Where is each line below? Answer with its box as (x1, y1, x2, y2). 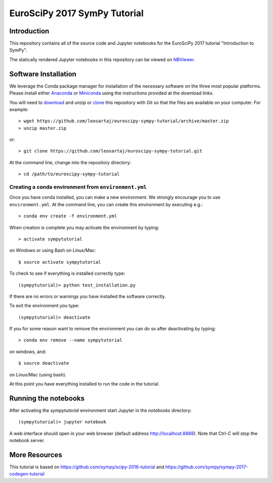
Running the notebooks (9, 394, 85, 403)
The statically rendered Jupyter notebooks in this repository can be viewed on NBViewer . (9, 56, 196, 63)
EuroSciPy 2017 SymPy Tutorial (9, 8, 144, 19)
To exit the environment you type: (9, 303, 79, 309)
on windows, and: (9, 349, 47, 355)
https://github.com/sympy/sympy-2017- (165, 464, 248, 470)
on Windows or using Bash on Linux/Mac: (9, 248, 96, 254)
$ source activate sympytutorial (18, 259, 101, 265)
